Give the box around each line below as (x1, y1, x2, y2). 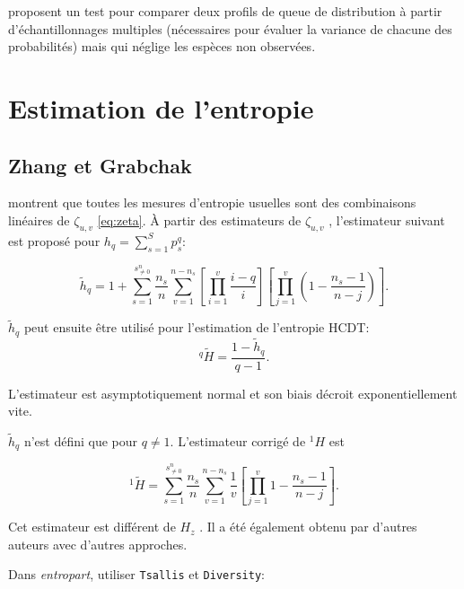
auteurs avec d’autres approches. (8, 534, 188, 553)
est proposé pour (8, 231, 101, 250)
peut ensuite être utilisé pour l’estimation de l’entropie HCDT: (23, 318, 370, 337)
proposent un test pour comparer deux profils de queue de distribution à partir (8, 2, 442, 20)
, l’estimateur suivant (328, 210, 445, 229)
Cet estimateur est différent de (8, 517, 176, 536)
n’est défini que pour (23, 432, 138, 451)
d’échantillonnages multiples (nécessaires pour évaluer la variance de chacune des (8, 19, 452, 38)
